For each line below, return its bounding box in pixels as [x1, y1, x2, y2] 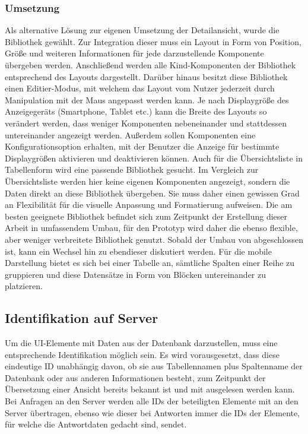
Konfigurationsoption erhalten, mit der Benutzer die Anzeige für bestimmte [5, 140, 280, 153]
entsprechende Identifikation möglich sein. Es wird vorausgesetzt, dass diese [5, 348, 280, 360]
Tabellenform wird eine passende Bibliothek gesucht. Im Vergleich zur [5, 163, 259, 176]
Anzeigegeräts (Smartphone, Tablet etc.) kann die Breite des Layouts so [5, 105, 267, 118]
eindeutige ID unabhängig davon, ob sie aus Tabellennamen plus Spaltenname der [5, 360, 303, 372]
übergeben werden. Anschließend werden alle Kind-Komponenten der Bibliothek [5, 59, 296, 71]
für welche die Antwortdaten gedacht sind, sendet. [5, 418, 187, 430]
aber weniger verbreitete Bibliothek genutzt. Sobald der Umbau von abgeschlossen [5, 233, 304, 245]
